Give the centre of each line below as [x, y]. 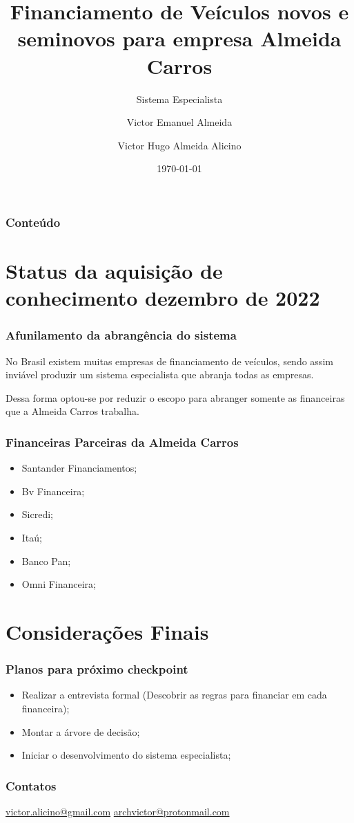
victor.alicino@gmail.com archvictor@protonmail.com [118, 811]
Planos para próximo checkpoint [97, 669]
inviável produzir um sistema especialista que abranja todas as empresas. [160, 374]
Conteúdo [33, 222]
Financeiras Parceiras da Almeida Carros [122, 442]
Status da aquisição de [114, 270]
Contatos [31, 785]
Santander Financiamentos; [79, 468]
